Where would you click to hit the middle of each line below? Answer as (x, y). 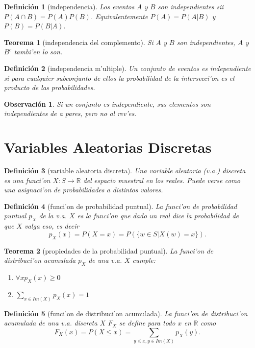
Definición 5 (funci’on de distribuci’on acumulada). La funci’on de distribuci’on (126, 313)
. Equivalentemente (119, 16)
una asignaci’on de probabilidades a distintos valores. (84, 190)
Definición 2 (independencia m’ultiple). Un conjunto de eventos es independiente (127, 68)
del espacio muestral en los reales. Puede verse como (162, 180)
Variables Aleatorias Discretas (108, 147)
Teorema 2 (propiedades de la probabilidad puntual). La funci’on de (109, 250)
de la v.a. (53, 216)
